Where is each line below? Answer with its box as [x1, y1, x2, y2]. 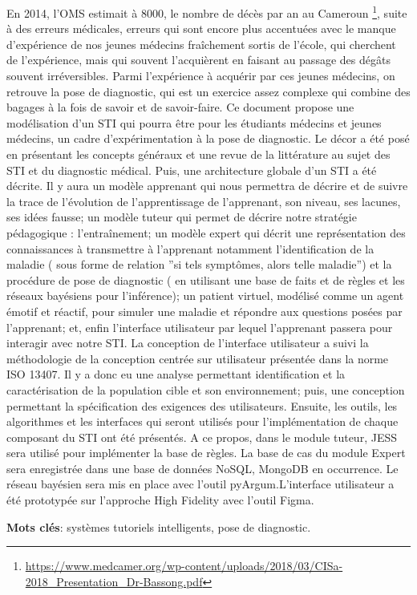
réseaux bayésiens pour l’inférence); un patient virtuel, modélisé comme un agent [6, 287, 404, 304]
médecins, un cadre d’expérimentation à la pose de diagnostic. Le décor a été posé [6, 130, 410, 147]
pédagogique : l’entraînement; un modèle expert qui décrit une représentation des [6, 224, 406, 241]
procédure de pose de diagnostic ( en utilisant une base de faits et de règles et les [6, 271, 405, 288]
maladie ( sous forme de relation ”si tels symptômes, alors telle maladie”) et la [6, 256, 392, 273]
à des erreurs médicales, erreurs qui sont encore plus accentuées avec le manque [6, 20, 396, 37]
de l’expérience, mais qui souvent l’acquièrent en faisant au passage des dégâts [6, 51, 391, 68]
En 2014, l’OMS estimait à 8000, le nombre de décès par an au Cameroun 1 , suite [6, 2, 407, 21]
